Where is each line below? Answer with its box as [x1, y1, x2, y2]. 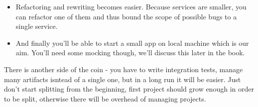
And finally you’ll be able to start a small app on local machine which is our [15, 37, 249, 48]
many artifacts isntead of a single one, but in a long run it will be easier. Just [4, 74, 241, 84]
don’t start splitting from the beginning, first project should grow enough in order [4, 84, 254, 94]
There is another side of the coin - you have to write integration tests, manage [4, 64, 243, 74]
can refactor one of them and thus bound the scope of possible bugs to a [15, 11, 237, 21]
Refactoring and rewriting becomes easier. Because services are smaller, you [15, 1, 247, 11]
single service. [15, 21, 58, 31]
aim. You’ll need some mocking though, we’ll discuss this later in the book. [15, 47, 245, 58]
